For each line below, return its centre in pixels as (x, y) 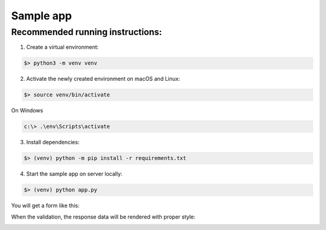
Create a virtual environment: (62, 47)
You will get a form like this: (45, 206)
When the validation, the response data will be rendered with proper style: (103, 217)
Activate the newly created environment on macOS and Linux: (103, 79)
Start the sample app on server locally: (75, 174)
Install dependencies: (53, 142)
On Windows (27, 110)
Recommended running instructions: (87, 32)
